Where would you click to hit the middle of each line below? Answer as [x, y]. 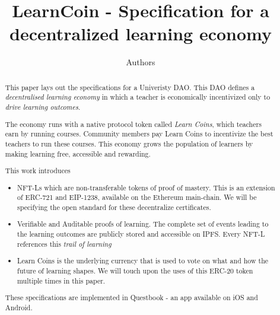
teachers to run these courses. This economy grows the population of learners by [129, 143]
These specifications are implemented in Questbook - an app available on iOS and [131, 297]
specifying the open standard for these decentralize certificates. [114, 207]
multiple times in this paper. [61, 280]
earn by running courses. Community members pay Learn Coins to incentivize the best [139, 134]
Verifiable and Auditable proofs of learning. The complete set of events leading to [143, 224]
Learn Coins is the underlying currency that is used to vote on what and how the [143, 261]
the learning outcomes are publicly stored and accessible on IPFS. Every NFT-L [141, 234]
